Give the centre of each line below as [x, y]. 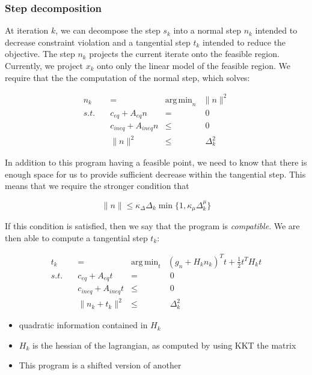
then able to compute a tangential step [76, 237]
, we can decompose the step [108, 30]
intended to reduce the [244, 42]
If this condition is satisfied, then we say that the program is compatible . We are [152, 226]
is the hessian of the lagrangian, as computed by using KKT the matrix [164, 345]
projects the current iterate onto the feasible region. [184, 54]
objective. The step [40, 54]
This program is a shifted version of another [100, 365]
